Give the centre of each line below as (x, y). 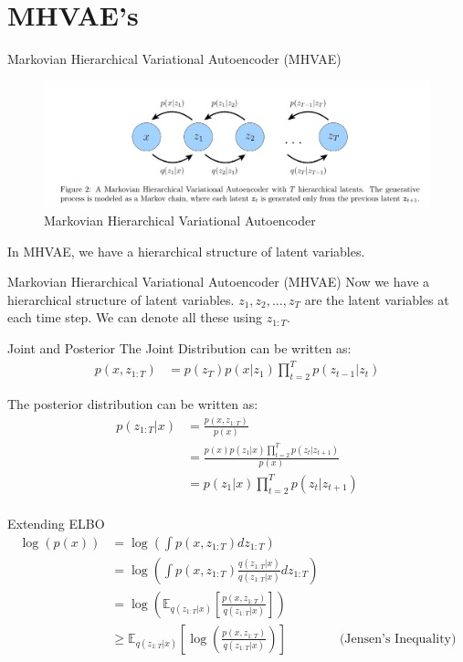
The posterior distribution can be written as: (133, 403)
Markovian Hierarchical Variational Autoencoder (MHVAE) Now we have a (219, 282)
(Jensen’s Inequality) (398, 639)
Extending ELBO (56, 523)
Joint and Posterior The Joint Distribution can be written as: (179, 347)
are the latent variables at (377, 299)
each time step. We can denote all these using (135, 317)
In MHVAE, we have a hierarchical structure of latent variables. (186, 251)
